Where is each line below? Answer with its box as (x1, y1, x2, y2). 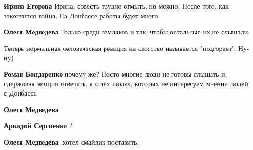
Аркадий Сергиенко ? (4, 120, 73, 131)
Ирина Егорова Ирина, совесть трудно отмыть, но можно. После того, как (4, 1, 229, 11)
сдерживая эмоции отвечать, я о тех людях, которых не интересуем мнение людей (4, 78, 248, 88)
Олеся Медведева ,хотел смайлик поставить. (4, 136, 139, 147)
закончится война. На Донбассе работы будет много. (4, 10, 160, 20)
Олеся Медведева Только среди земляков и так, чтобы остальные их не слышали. (4, 27, 250, 37)
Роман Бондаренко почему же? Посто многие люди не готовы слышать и (4, 68, 225, 79)
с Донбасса (4, 88, 37, 98)
